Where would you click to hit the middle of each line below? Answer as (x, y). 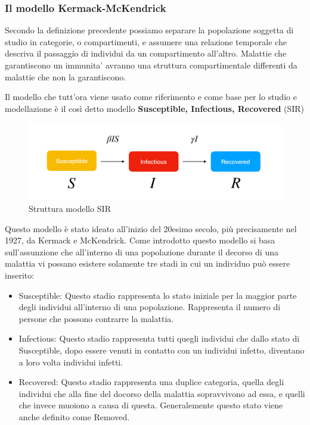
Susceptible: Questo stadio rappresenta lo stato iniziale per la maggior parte (158, 295)
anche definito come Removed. (74, 416)
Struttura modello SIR (70, 208)
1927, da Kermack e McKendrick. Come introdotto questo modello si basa (140, 240)
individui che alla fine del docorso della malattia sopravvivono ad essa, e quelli (162, 393)
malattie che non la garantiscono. (66, 76)
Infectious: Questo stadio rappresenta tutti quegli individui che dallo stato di (159, 338)
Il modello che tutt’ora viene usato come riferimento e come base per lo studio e (151, 97)
